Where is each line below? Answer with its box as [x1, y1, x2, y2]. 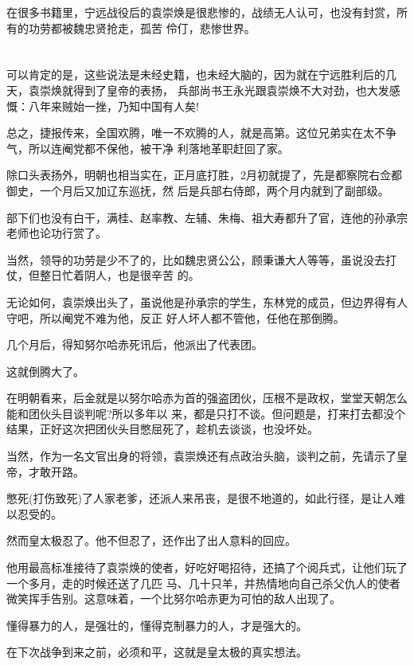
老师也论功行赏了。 [6, 225, 107, 241]
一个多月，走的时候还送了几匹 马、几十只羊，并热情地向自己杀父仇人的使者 [6, 574, 400, 591]
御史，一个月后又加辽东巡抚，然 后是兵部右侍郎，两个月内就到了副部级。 [6, 182, 389, 198]
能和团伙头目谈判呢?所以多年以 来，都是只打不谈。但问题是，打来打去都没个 [6, 405, 406, 421]
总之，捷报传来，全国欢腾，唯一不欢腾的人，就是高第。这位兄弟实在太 [6, 124, 374, 141]
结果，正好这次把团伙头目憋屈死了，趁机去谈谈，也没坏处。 [6, 421, 318, 437]
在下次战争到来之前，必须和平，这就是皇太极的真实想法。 [6, 643, 307, 660]
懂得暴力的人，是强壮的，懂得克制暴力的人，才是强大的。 [6, 616, 307, 633]
